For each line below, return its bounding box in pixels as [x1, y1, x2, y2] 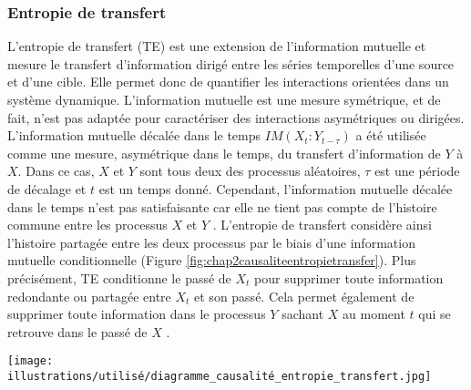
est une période [374, 161, 460, 180]
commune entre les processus [7, 215, 168, 234]
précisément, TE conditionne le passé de [7, 268, 231, 287]
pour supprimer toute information [254, 268, 444, 287]
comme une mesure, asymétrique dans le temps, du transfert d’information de [7, 143, 441, 162]
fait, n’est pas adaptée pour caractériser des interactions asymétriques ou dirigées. [7, 108, 465, 127]
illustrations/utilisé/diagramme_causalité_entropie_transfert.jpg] [7, 369, 432, 383]
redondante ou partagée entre [7, 286, 171, 305]
